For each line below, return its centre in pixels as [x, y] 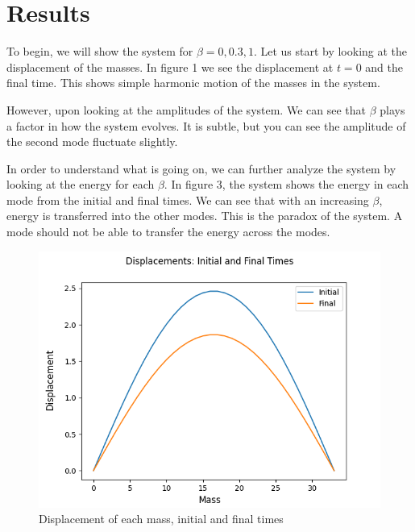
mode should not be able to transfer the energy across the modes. [168, 232]
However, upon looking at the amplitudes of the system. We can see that [186, 109]
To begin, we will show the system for [100, 51]
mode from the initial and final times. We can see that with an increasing [188, 199]
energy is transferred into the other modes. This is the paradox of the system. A [205, 216]
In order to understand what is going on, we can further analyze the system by [201, 168]
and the [384, 66]
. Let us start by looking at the [330, 51]
